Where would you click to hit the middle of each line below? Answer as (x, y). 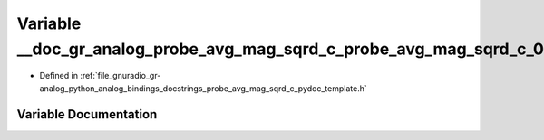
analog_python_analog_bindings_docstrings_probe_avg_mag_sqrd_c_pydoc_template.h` (203, 88)
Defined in (59, 76)
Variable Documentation (87, 114)
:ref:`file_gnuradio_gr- (121, 76)
